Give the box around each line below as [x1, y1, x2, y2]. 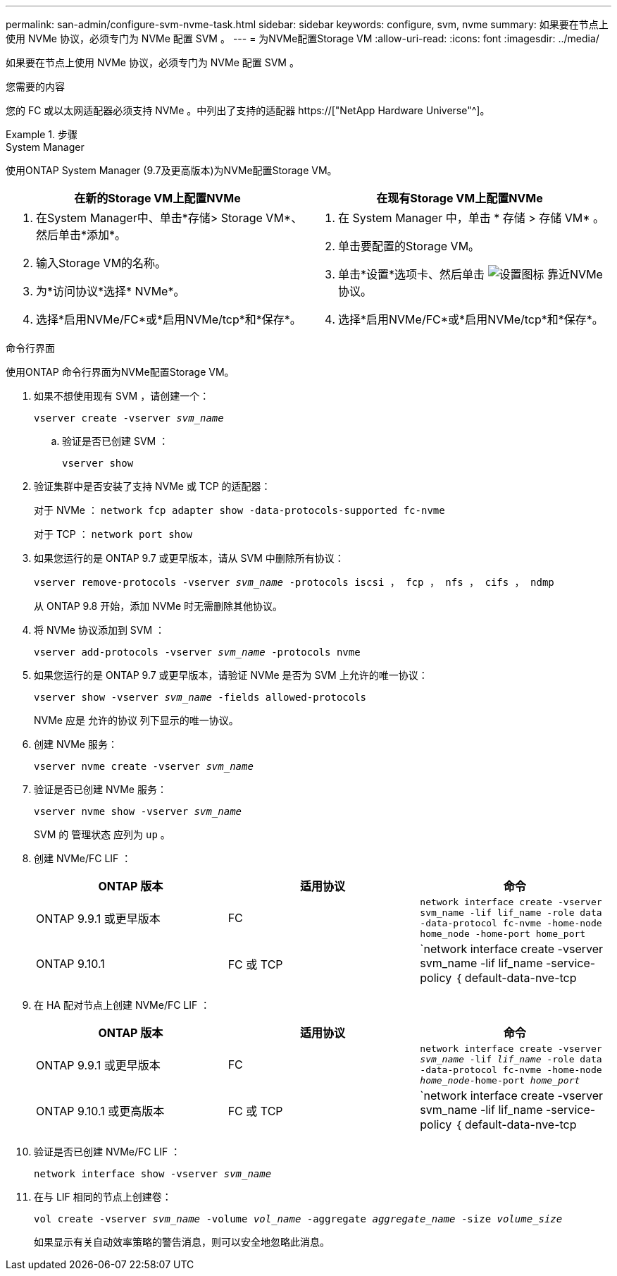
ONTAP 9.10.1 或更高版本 [36, 1104, 165, 1118]
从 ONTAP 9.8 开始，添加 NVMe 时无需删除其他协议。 [34, 600, 283, 612]
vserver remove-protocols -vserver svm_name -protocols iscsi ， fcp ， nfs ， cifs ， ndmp [34, 577, 554, 588]
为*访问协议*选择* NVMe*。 [36, 284, 185, 298]
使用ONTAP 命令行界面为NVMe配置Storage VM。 [6, 366, 235, 378]
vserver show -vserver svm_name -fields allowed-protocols [34, 692, 367, 703]
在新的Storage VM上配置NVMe [74, 191, 241, 205]
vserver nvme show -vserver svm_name [34, 806, 242, 817]
